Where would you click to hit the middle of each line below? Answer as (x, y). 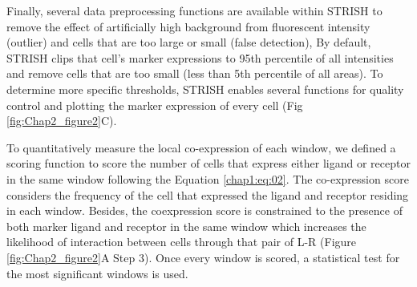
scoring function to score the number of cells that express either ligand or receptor (208, 163)
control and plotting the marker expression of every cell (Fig (155, 105)
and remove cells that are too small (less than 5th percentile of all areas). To (195, 73)
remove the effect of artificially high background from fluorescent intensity (188, 26)
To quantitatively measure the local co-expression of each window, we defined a (201, 147)
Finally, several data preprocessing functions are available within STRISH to (194, 10)
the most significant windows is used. (97, 273)
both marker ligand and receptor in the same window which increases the (186, 226)
